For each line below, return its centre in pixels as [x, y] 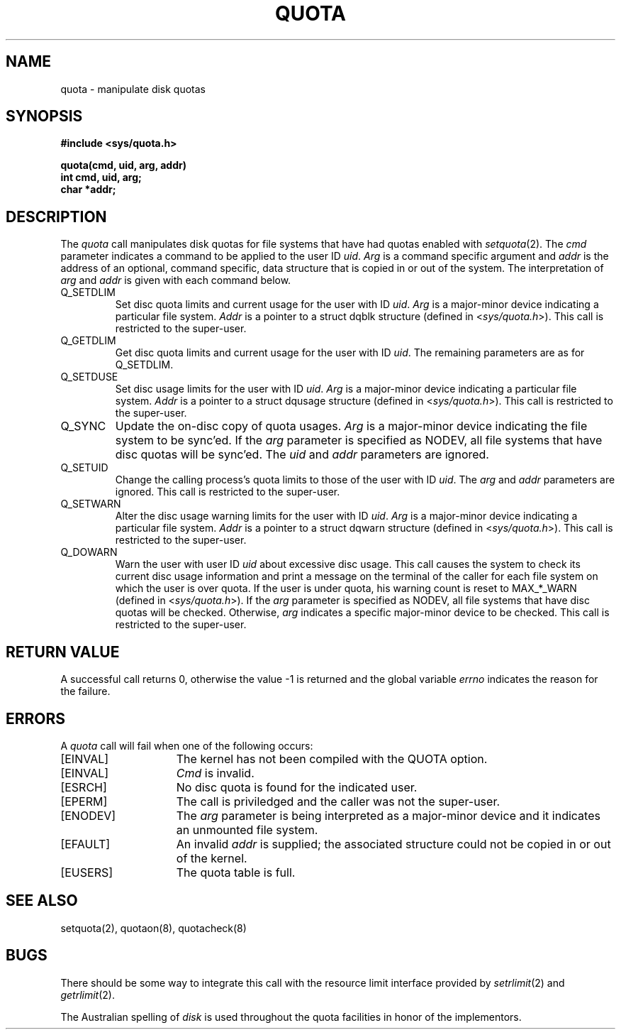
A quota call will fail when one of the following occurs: [187, 745]
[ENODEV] [88, 815]
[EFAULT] [85, 844]
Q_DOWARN [89, 552]
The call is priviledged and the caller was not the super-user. [338, 801]
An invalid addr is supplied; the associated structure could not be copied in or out [393, 844]
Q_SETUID [84, 468]
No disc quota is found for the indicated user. [297, 787]
